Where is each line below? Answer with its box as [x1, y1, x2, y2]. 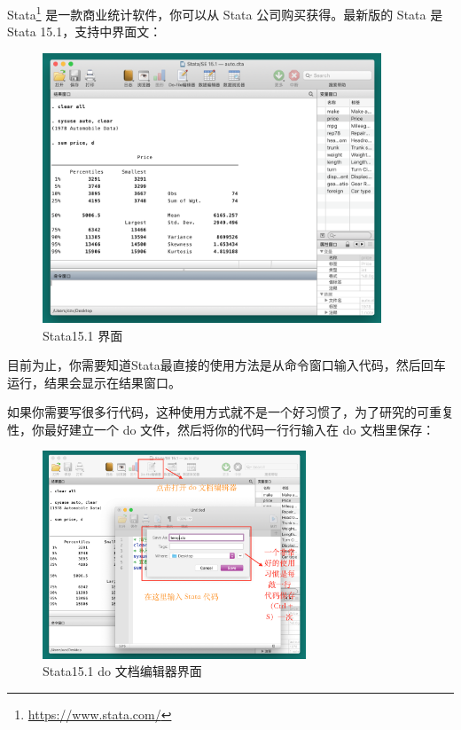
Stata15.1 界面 [43, 326, 123, 344]
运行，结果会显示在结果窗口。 [7, 373, 181, 391]
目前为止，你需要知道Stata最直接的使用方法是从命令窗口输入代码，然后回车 [7, 356, 446, 374]
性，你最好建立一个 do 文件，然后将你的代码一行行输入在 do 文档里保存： [7, 420, 435, 438]
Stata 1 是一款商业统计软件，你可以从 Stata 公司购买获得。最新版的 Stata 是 [7, 3, 443, 23]
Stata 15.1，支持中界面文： [7, 22, 162, 41]
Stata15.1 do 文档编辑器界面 [43, 662, 202, 680]
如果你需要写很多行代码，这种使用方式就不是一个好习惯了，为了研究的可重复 [7, 403, 454, 421]
